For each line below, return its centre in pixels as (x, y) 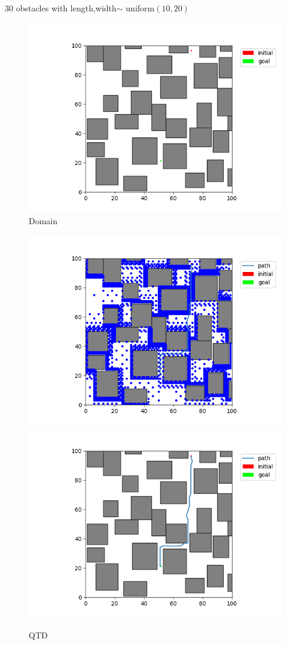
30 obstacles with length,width (61, 8)
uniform (140, 8)
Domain (43, 221)
